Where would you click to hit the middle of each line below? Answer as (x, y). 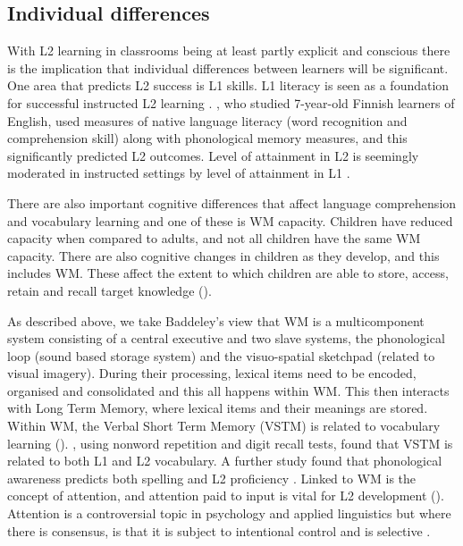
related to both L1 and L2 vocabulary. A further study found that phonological (225, 461)
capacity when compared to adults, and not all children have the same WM (214, 238)
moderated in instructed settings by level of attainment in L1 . (179, 173)
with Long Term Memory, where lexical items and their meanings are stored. (218, 408)
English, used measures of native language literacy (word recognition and (207, 120)
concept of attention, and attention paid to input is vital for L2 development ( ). (226, 496)
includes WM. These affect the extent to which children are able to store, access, (228, 273)
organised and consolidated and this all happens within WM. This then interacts (228, 390)
